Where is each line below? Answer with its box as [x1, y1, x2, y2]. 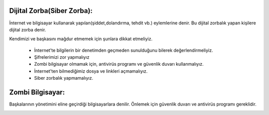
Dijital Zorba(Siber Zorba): [9, 6, 93, 15]
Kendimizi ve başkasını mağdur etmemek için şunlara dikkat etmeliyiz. [9, 36, 153, 42]
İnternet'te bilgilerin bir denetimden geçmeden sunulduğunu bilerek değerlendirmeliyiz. [34, 47, 214, 53]
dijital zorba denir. [9, 26, 46, 32]
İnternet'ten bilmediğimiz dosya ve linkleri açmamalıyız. [34, 68, 148, 74]
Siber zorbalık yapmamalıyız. [34, 75, 93, 81]
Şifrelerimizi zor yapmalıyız [34, 54, 90, 60]
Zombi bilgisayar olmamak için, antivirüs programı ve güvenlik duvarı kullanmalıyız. [34, 61, 204, 67]
